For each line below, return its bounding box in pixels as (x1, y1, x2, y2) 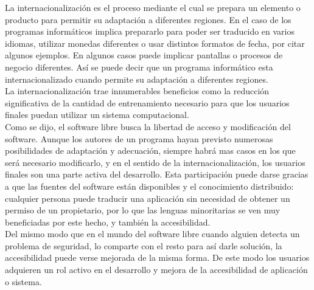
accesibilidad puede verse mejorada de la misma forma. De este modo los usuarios (5, 251, 310, 264)
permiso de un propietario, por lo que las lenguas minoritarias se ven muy (5, 204, 281, 216)
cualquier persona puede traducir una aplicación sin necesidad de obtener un (5, 192, 290, 204)
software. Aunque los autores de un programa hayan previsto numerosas (5, 132, 273, 145)
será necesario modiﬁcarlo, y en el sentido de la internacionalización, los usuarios (5, 156, 305, 168)
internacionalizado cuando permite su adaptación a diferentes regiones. (5, 72, 268, 85)
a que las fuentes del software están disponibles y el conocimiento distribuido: (5, 179, 294, 192)
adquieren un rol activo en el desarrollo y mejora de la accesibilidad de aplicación (5, 263, 308, 276)
